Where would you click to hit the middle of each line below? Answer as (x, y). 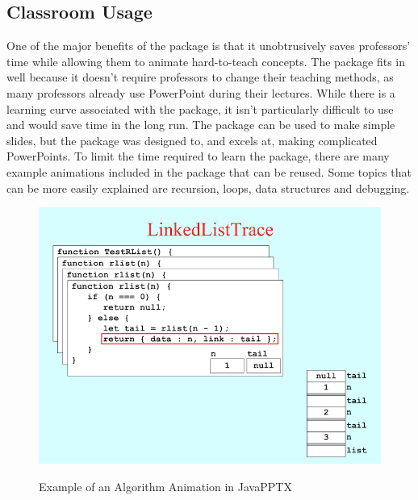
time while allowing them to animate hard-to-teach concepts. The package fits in (206, 61)
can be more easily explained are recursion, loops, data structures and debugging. (208, 187)
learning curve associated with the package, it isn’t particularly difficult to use (200, 108)
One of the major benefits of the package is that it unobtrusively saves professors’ (209, 46)
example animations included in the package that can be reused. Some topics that (209, 171)
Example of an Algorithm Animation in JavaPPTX (165, 486)
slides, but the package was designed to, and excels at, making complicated (192, 140)
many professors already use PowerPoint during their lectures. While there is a (201, 92)
